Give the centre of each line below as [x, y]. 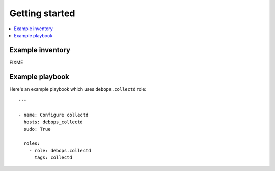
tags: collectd [53, 158]
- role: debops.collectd [60, 150]
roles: [32, 143]
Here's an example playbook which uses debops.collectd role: [78, 89]
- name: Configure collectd [53, 115]
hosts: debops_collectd [53, 122]
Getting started [42, 13]
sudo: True [37, 129]
